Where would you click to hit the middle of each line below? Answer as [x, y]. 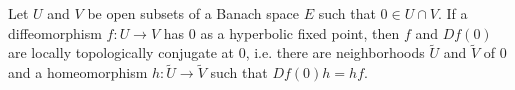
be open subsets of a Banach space [193, 13]
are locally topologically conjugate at [121, 52]
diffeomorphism [55, 32]
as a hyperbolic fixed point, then [300, 32]
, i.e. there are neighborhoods [335, 52]
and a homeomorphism [78, 72]
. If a [453, 13]
